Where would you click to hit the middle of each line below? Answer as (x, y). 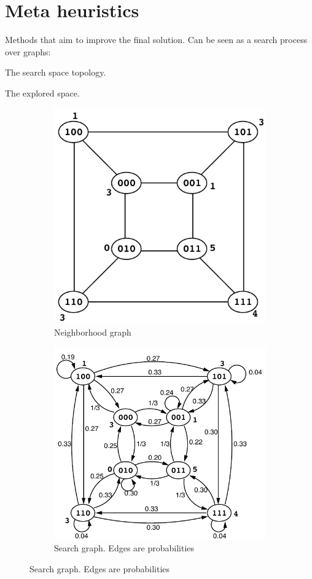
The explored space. (42, 93)
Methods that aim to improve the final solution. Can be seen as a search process (156, 40)
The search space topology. (56, 72)
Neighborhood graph (93, 332)
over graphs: (28, 51)
